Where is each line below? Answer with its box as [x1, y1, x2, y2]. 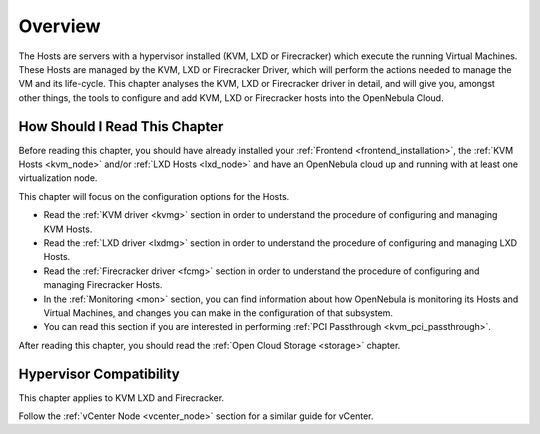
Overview [18, 15, 101, 37]
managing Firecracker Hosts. [43, 279, 163, 291]
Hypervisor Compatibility [18, 365, 180, 382]
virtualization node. [18, 172, 98, 184]
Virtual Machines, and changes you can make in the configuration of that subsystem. [43, 306, 394, 319]
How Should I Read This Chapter [18, 118, 224, 135]
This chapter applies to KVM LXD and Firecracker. [18, 391, 225, 404]
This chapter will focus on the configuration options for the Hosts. [18, 190, 290, 202]
